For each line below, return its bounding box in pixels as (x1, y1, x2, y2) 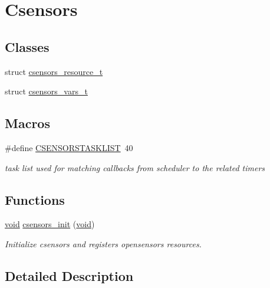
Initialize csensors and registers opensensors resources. (5, 237, 202, 250)
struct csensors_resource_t (5, 65, 103, 77)
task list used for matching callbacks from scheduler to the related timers (5, 161, 265, 174)
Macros (5, 114, 50, 132)
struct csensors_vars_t (5, 85, 88, 97)
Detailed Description (5, 266, 134, 284)
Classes (5, 37, 50, 55)
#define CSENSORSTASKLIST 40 (5, 141, 133, 153)
